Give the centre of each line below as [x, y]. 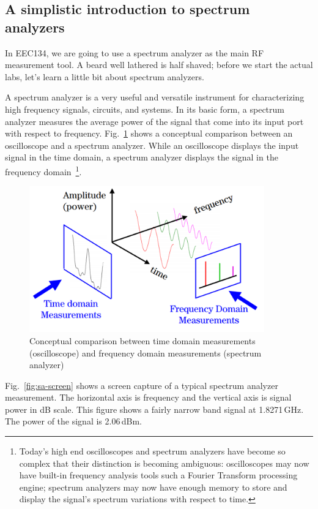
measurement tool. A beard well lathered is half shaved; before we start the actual [159, 65]
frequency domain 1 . [43, 170]
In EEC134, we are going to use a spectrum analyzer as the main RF [135, 52]
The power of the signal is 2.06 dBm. [73, 421]
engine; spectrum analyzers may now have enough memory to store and [153, 487]
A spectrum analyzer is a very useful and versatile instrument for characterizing [155, 97]
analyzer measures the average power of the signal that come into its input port [154, 121]
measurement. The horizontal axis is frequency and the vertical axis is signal [148, 397]
